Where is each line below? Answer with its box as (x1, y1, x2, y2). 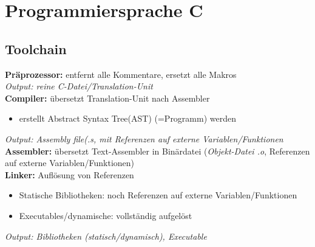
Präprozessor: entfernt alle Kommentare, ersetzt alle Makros (5, 68, 237, 80)
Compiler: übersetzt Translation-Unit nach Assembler (5, 91, 210, 104)
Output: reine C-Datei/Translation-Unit (5, 80, 153, 92)
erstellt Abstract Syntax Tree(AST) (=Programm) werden (19, 112, 236, 125)
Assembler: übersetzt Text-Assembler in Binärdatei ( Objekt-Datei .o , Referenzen (5, 144, 310, 157)
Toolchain (5, 39, 67, 58)
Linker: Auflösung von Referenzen (5, 168, 134, 181)
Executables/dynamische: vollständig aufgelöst (19, 209, 192, 221)
